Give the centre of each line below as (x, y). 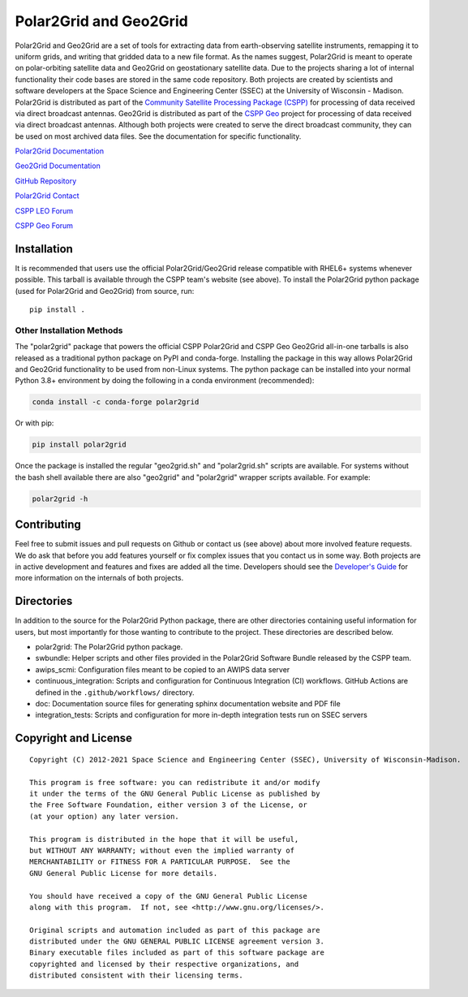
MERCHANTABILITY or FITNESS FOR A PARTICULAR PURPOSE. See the (160, 862)
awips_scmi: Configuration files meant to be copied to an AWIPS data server (163, 669)
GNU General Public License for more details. (124, 873)
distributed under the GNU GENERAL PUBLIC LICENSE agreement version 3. (177, 941)
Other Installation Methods (69, 330)
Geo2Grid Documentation (58, 166)
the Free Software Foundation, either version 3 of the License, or (168, 805)
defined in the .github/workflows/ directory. (115, 692)
